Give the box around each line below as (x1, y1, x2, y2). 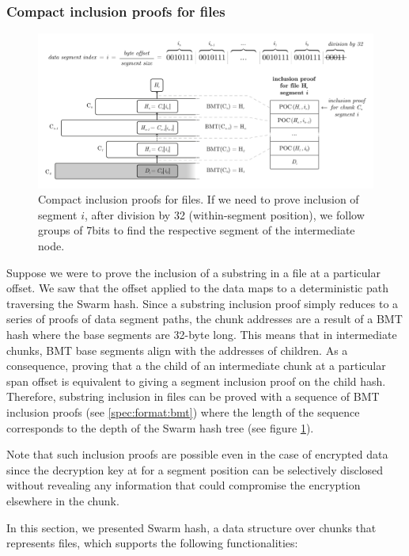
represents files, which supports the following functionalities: (6, 535, 298, 551)
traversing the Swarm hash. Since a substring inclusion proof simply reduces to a (6, 295, 399, 311)
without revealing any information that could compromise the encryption (6, 477, 361, 493)
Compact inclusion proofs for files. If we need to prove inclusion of (38, 191, 359, 208)
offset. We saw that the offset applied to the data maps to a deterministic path (6, 280, 388, 296)
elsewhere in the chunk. (6, 492, 119, 508)
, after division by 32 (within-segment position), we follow (84, 206, 365, 223)
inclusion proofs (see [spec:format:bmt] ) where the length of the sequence (6, 403, 360, 420)
